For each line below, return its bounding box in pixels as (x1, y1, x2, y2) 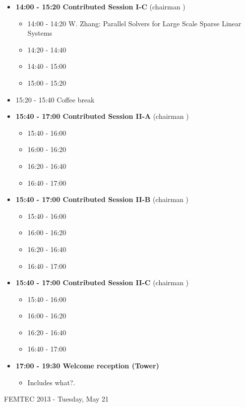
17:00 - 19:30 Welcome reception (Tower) (15, 360, 159, 371)
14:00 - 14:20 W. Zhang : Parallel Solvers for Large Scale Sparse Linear (27, 18, 242, 28)
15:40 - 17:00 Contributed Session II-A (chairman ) (15, 111, 189, 121)
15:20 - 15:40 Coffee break (15, 94, 95, 104)
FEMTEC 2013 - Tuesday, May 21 (4, 394, 109, 404)
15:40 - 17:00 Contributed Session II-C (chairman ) (15, 277, 189, 288)
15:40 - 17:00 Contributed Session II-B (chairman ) (15, 194, 188, 204)
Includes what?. (27, 377, 75, 387)
